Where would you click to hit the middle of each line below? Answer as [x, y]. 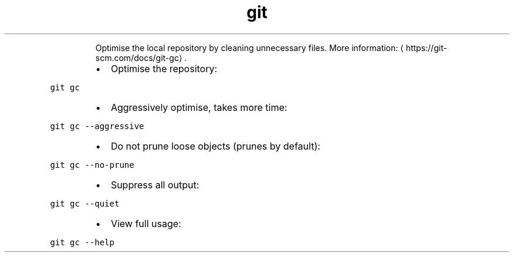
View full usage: [146, 223]
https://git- [426, 48]
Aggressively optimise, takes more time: [199, 107]
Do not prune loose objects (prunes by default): [215, 146]
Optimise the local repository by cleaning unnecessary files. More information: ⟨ [249, 48]
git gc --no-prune [92, 165]
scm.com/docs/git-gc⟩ [139, 58]
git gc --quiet [85, 203]
